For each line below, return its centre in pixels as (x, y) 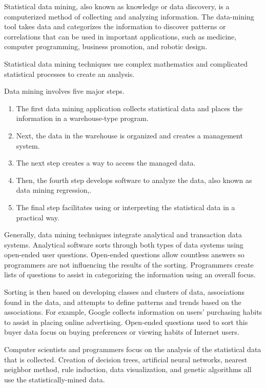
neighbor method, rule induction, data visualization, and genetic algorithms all (128, 369)
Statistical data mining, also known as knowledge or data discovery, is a (117, 6)
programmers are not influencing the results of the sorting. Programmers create (129, 264)
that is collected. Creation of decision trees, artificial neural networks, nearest (126, 359)
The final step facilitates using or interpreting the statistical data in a (126, 207)
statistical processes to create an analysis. (69, 74)
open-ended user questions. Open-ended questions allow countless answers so (124, 254)
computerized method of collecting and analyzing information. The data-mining (129, 16)
